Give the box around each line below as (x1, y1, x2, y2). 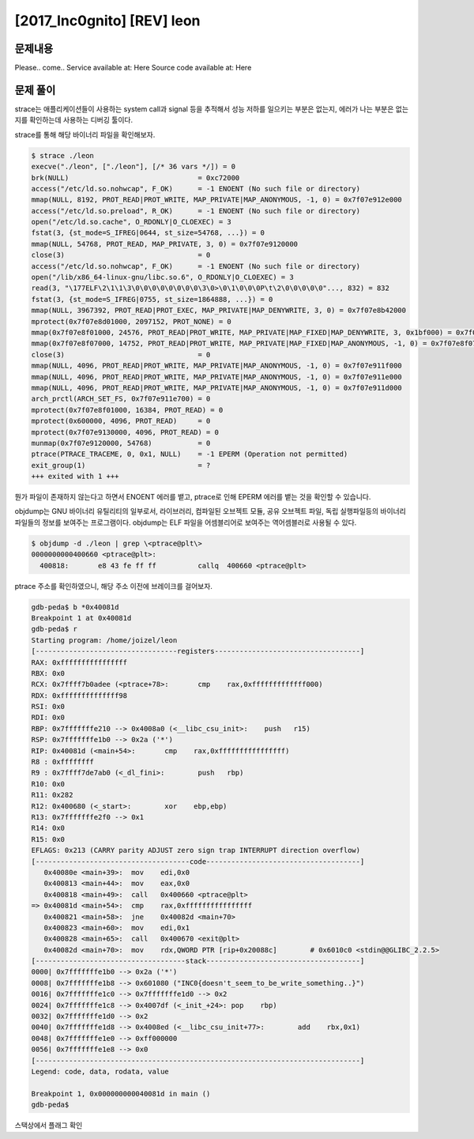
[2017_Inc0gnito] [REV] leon (14, 12, 201, 29)
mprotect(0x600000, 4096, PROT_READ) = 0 (31, 417, 211, 426)
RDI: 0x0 (31, 713, 66, 722)
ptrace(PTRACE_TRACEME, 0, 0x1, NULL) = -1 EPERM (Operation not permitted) (31, 450, 348, 458)
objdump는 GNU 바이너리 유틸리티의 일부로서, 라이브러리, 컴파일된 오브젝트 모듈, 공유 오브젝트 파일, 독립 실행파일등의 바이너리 (14, 507, 406, 516)
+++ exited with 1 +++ (31, 472, 119, 481)
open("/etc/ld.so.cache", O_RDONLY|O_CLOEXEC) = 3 (31, 217, 232, 227)
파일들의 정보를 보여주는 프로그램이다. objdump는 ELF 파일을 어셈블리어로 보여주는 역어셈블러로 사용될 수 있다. (14, 518, 357, 527)
